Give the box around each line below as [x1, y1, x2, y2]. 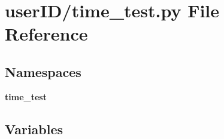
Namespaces [5, 62, 81, 81]
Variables [5, 119, 63, 138]
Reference [5, 21, 88, 46]
